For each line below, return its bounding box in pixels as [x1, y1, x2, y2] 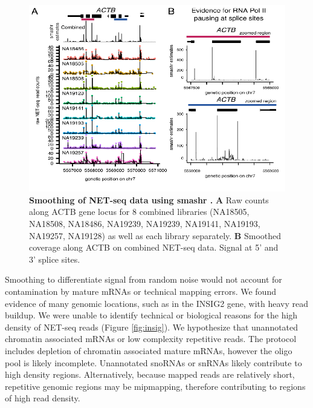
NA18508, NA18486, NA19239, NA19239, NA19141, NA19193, [29, 217, 260, 230]
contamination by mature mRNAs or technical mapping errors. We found [5, 285, 276, 298]
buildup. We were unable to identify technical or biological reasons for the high [5, 309, 298, 321]
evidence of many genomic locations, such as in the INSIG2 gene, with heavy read [5, 297, 308, 309]
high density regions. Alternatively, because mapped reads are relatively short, [5, 368, 295, 381]
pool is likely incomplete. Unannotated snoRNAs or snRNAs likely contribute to [5, 356, 302, 369]
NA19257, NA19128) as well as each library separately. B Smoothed [29, 229, 282, 242]
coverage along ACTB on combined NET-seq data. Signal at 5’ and [29, 241, 279, 254]
